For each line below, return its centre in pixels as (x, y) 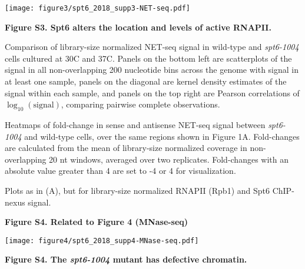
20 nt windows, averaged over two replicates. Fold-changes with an (169, 159)
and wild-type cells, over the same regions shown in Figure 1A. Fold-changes (162, 136)
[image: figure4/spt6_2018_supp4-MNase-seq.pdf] (102, 241)
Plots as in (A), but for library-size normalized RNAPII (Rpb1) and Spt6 (137, 190)
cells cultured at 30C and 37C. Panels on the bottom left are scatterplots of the (148, 58)
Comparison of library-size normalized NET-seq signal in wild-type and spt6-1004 (152, 47)
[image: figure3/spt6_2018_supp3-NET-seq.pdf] (97, 8)
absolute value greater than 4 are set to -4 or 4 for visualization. (120, 171)
